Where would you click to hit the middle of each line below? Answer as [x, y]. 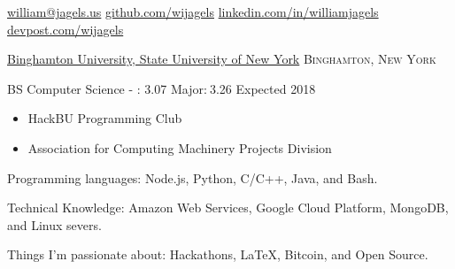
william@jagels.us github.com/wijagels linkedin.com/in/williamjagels [193, 12]
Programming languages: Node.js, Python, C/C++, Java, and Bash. [193, 177]
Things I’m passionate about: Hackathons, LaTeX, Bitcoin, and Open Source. [218, 254]
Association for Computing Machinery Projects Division [180, 147]
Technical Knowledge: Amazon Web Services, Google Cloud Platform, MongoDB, [228, 208]
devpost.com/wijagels [66, 29]
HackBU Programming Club [105, 118]
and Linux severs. [54, 224]
